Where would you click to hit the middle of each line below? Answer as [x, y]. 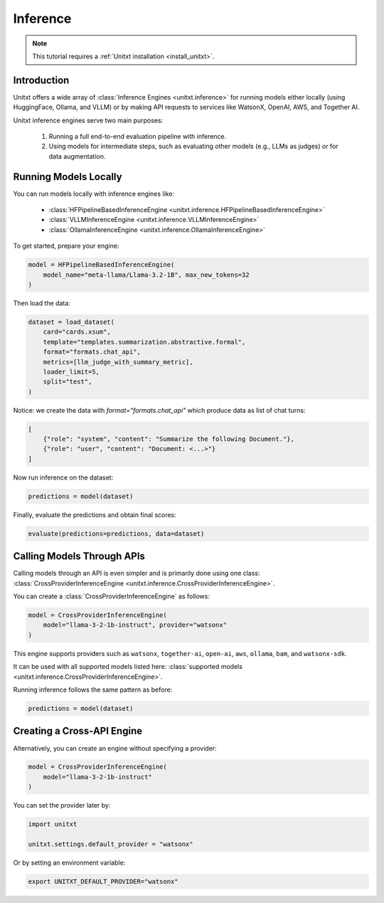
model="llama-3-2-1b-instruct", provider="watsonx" [135, 625]
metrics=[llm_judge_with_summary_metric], [118, 362]
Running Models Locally [68, 177]
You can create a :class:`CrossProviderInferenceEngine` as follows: [111, 596]
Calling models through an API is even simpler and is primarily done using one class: [137, 574]
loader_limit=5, [71, 371]
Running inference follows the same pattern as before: [93, 690]
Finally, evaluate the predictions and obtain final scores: [95, 514]
